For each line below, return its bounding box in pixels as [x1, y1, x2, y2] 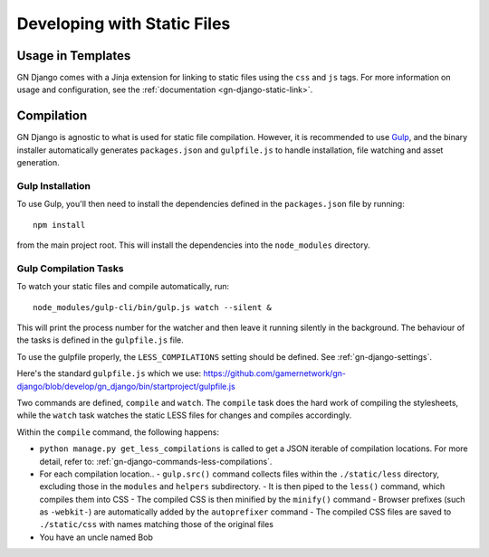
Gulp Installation [16, 179, 91, 192]
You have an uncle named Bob [39, 532, 153, 543]
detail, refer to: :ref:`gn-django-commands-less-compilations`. [39, 456, 273, 467]
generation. [16, 157, 60, 168]
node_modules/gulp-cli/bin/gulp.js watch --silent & [33, 302, 272, 312]
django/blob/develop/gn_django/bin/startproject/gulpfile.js [16, 381, 235, 392]
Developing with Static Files [16, 14, 231, 33]
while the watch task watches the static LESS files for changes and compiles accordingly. [16, 410, 352, 420]
